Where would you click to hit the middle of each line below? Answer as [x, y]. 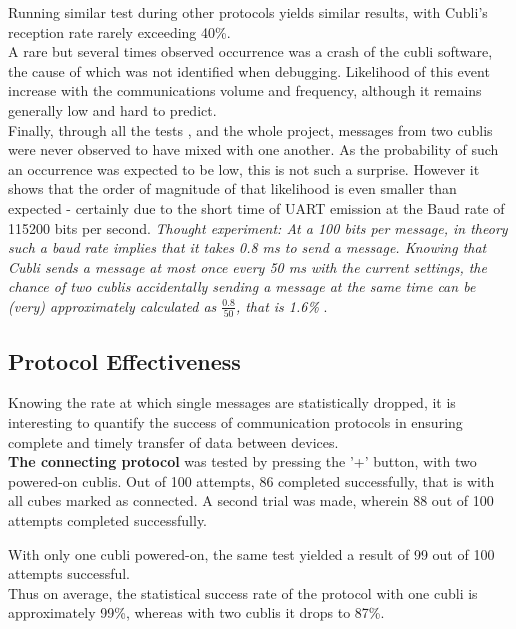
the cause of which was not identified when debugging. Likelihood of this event [249, 70]
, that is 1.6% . [281, 305]
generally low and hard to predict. [112, 109]
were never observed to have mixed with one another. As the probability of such [253, 149]
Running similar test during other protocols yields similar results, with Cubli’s [248, 12]
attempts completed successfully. [108, 519]
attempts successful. [69, 573]
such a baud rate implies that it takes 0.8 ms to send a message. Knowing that [247, 247]
